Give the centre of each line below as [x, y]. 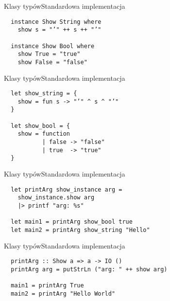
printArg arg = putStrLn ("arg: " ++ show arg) [89, 269]
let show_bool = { [41, 126]
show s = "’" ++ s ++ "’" [59, 30]
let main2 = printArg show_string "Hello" [80, 230]
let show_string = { [44, 94]
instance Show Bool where [53, 46]
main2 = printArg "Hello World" [63, 293]
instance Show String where [56, 22]
